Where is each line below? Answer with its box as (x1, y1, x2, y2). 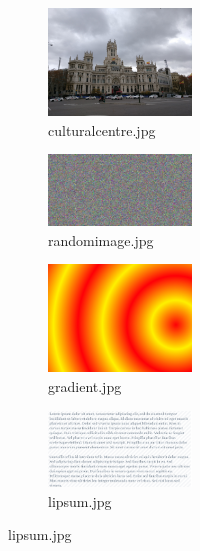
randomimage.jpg (48, 229, 154, 250)
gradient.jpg (48, 375, 122, 396)
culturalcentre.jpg (48, 119, 156, 140)
